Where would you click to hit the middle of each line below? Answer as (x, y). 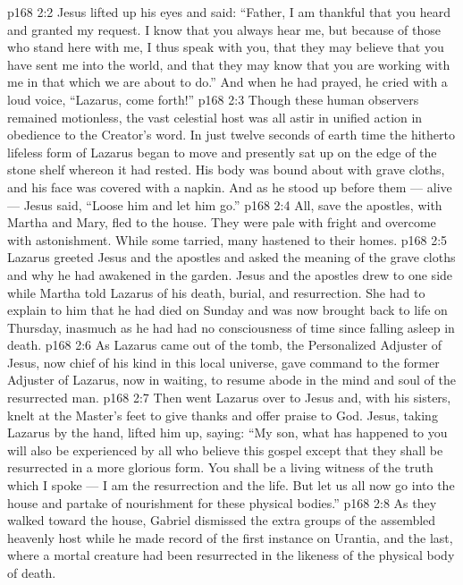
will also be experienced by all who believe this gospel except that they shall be (225, 449)
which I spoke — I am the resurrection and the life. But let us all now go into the (231, 485)
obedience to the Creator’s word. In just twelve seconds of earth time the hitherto (231, 135)
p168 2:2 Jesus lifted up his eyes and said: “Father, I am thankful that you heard (229, 12)
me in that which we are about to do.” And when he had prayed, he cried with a (227, 82)
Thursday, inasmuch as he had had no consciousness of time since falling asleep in (231, 327)
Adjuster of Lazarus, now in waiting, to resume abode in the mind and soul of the (231, 380)
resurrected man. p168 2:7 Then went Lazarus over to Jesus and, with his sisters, (229, 398)
